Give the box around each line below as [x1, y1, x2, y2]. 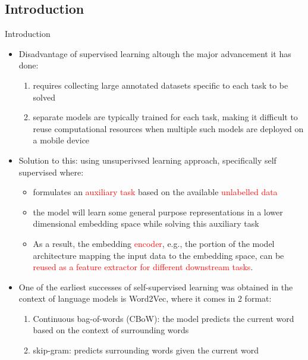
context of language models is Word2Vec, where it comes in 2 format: [18, 292, 272, 305]
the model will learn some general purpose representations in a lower [33, 205, 283, 218]
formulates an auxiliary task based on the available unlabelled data [33, 186, 278, 198]
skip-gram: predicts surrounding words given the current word [33, 344, 259, 356]
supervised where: [18, 165, 84, 178]
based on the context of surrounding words [33, 324, 189, 336]
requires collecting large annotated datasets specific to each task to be [33, 79, 288, 91]
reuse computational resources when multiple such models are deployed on [33, 122, 304, 134]
